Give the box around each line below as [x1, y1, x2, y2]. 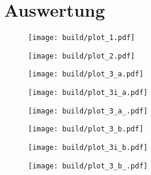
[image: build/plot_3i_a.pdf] [28, 88, 148, 97]
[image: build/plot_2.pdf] [28, 51, 135, 60]
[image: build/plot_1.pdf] [28, 33, 135, 42]
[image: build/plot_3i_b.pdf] [28, 143, 148, 152]
